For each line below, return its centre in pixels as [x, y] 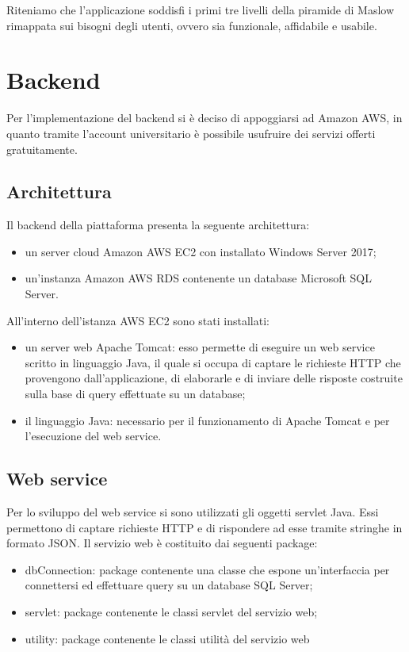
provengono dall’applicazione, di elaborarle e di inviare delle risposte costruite [214, 378]
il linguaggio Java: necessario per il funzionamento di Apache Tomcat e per [207, 420]
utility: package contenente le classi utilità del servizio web [167, 638]
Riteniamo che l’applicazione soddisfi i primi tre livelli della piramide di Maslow [201, 10]
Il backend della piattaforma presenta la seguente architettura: [158, 225]
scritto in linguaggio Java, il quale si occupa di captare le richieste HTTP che [213, 362]
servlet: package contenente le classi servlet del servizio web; [171, 612]
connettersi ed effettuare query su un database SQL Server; [169, 585]
